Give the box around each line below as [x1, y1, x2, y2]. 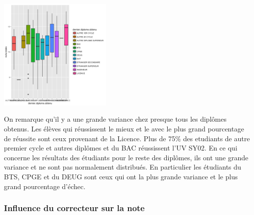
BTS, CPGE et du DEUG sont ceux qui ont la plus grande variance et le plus [4, 172, 238, 182]
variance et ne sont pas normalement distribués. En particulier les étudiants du [4, 162, 241, 172]
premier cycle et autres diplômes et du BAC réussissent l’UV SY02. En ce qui [4, 143, 237, 153]
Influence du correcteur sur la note [4, 202, 145, 214]
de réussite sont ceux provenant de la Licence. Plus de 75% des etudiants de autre [4, 133, 250, 143]
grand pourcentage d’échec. [4, 181, 86, 191]
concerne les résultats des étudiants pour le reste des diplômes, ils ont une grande [4, 152, 249, 162]
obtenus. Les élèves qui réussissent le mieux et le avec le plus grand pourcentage [4, 124, 244, 134]
